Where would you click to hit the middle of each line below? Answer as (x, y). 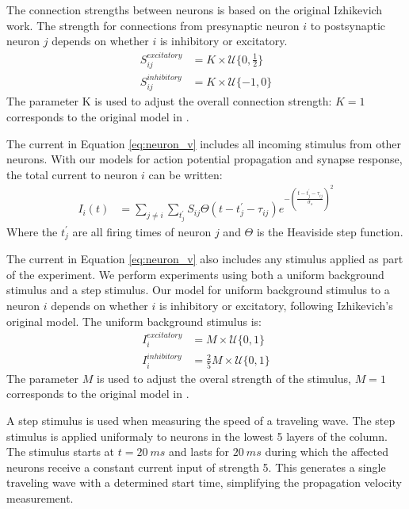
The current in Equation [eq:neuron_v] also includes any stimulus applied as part (205, 259)
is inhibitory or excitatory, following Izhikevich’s (276, 306)
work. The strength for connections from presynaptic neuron (153, 25)
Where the (32, 231)
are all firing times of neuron (142, 231)
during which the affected (327, 452)
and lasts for (199, 452)
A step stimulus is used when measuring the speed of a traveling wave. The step (201, 420)
